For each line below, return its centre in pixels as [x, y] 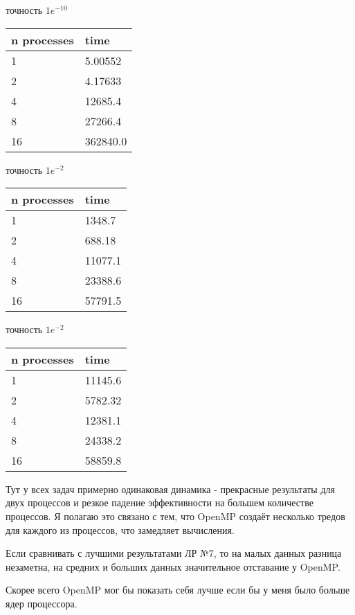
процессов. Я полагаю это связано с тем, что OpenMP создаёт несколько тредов [175, 516]
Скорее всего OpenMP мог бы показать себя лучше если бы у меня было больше [178, 590]
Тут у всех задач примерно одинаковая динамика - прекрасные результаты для [170, 489]
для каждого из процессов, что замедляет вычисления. [120, 529]
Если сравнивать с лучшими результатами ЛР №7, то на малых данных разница [174, 553]
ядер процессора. [42, 603]
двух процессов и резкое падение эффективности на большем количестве [160, 502]
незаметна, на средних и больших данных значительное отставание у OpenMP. [173, 566]
